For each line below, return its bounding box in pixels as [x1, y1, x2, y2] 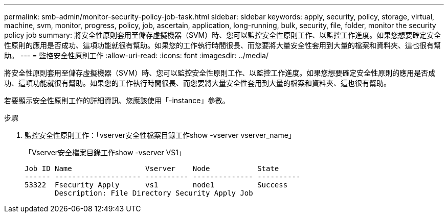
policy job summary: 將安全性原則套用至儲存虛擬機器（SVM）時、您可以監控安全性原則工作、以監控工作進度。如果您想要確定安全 [4, 31, 441, 39]
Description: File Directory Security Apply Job [55, 189, 253, 197]
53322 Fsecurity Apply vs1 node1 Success [25, 181, 288, 189]
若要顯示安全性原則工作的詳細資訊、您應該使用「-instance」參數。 [4, 96, 230, 105]
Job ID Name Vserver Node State [25, 164, 279, 173]
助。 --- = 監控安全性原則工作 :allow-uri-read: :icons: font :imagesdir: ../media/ [4, 51, 269, 60]
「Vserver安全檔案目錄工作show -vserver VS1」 [25, 148, 186, 157]
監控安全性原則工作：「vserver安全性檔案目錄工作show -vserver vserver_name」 [25, 131, 296, 139]
